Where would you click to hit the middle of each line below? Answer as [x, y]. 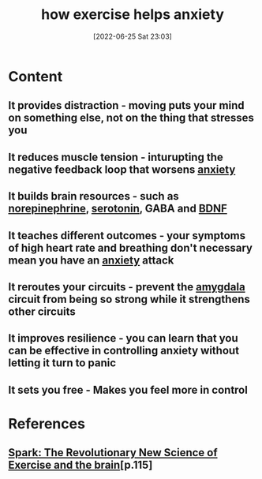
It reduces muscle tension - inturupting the [116, 157]
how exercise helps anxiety [133, 15]
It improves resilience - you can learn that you [123, 338]
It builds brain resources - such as [94, 196]
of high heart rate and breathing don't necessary [131, 247]
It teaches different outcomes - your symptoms [127, 236]
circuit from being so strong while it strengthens [129, 299]
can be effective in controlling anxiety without [124, 351]
